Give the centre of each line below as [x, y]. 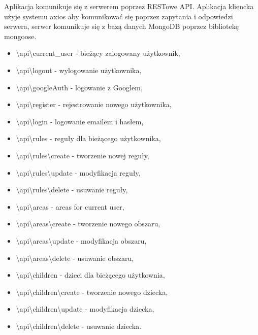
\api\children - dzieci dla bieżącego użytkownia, [90, 275]
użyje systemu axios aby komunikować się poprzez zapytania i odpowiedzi [119, 16]
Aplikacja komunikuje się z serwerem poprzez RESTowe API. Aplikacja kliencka [129, 6]
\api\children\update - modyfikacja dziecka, [85, 309]
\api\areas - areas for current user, [70, 206]
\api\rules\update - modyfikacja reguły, [78, 172]
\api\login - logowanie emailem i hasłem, [80, 121]
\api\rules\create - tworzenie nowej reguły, [83, 155]
